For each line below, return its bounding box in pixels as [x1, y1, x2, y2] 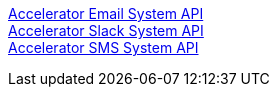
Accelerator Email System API [8, 5, 204, 22]
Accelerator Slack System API [8, 22, 204, 39]
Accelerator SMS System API [8, 39, 199, 56]
